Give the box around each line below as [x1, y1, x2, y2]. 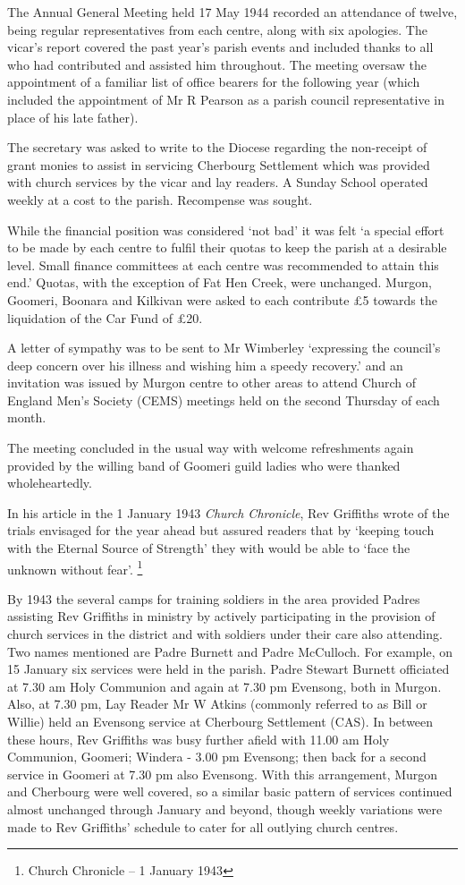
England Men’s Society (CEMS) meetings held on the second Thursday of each [7, 390, 440, 409]
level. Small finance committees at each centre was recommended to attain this [7, 255, 439, 274]
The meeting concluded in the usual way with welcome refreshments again [7, 438, 414, 457]
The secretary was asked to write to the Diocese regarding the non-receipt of [7, 138, 427, 157]
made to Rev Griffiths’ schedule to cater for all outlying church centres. [7, 817, 399, 836]
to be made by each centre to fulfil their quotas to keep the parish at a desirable [7, 238, 447, 257]
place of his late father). [7, 107, 139, 126]
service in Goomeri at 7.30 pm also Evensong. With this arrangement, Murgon [7, 764, 438, 783]
